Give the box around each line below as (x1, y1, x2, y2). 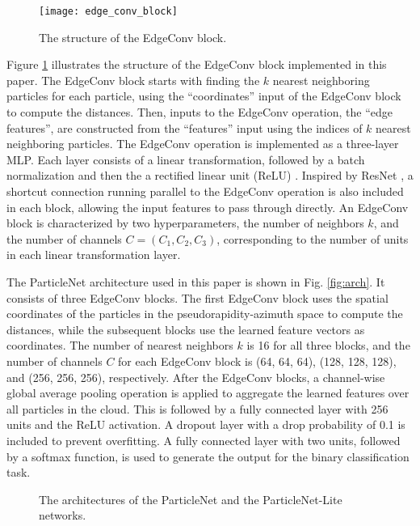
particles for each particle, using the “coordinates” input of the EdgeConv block (6, 87, 401, 104)
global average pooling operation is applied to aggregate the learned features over (6, 384, 409, 401)
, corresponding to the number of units (216, 230, 409, 247)
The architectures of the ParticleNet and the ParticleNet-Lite (39, 490, 342, 507)
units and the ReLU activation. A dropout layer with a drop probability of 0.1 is (6, 416, 405, 433)
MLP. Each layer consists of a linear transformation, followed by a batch (6, 151, 365, 168)
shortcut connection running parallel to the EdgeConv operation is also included (6, 183, 404, 199)
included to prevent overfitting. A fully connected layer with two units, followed (6, 431, 401, 448)
